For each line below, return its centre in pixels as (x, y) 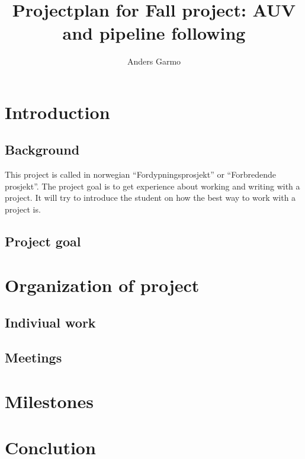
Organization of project (102, 285)
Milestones (49, 401)
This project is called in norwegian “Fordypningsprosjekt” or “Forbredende (140, 174)
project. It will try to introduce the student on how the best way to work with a (150, 198)
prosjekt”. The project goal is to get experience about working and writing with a (152, 186)
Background (42, 150)
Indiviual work (50, 322)
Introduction (57, 112)
